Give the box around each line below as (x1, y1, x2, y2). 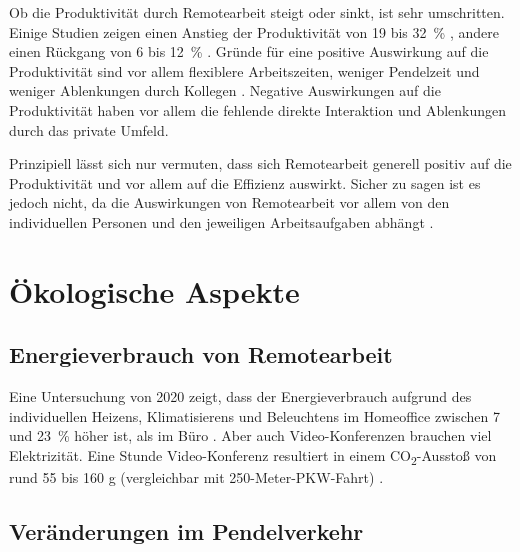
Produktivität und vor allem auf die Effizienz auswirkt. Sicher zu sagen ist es (9, 172, 481, 193)
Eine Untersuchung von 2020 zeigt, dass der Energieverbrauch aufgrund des (9, 386, 472, 407)
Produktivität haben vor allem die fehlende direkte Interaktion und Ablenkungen (9, 99, 507, 120)
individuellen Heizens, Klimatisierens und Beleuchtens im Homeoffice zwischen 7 (9, 405, 500, 426)
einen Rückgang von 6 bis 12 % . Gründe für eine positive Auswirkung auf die (9, 41, 489, 62)
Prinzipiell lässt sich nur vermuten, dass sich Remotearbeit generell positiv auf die (9, 153, 512, 174)
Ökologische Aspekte (9, 270, 300, 311)
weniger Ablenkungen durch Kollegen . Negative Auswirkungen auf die (9, 80, 441, 101)
